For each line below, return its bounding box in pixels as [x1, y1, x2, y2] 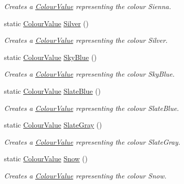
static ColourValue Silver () [4, 18, 89, 28]
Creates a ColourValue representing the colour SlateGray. [4, 136, 180, 147]
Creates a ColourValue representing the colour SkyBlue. [4, 69, 175, 79]
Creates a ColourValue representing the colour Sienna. [4, 1, 171, 11]
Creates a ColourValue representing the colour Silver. [4, 35, 168, 45]
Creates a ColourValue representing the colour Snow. [4, 170, 166, 180]
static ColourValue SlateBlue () [4, 85, 101, 96]
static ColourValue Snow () [4, 153, 88, 164]
